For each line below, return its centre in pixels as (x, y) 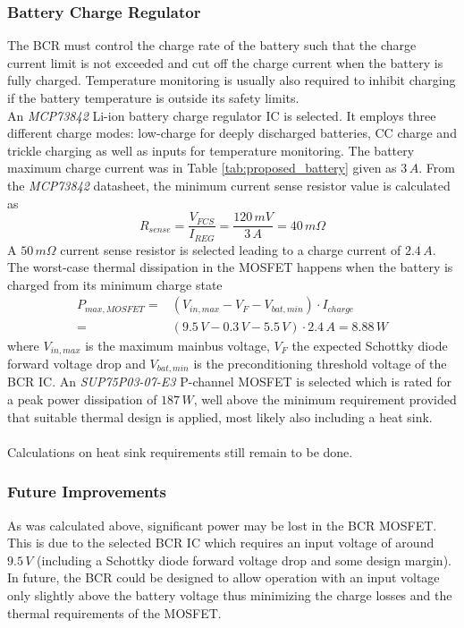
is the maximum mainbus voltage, (177, 345)
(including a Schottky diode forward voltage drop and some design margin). (244, 560)
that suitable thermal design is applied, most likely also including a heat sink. (220, 416)
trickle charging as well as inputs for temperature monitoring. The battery (211, 150)
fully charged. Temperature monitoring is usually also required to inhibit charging (232, 80)
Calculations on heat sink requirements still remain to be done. (180, 451)
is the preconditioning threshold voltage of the (320, 363)
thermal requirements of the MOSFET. (114, 612)
